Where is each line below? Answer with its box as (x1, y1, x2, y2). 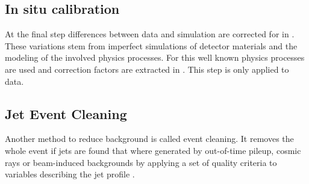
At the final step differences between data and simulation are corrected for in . (5, 28, 295, 40)
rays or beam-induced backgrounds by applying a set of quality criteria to (5, 156, 277, 168)
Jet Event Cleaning (5, 104, 127, 123)
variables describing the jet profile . (5, 168, 135, 180)
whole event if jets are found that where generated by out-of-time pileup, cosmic (5, 144, 301, 156)
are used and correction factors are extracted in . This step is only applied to (5, 63, 289, 75)
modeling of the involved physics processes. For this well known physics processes (5, 51, 305, 64)
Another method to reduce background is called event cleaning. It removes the (5, 132, 294, 145)
